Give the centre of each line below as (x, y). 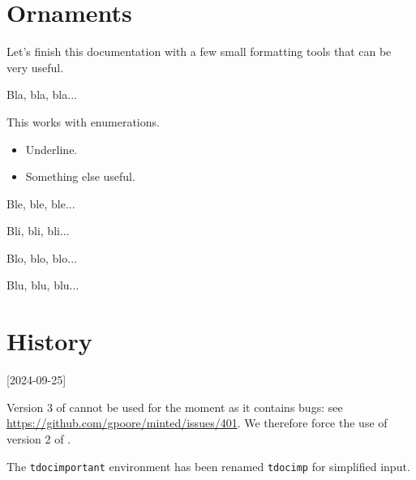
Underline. (51, 149)
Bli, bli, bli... (38, 231)
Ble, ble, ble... (41, 203)
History (49, 341)
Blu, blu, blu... (43, 285)
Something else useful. (80, 176)
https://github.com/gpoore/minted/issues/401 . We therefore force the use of (197, 423)
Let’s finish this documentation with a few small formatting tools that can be (199, 51)
